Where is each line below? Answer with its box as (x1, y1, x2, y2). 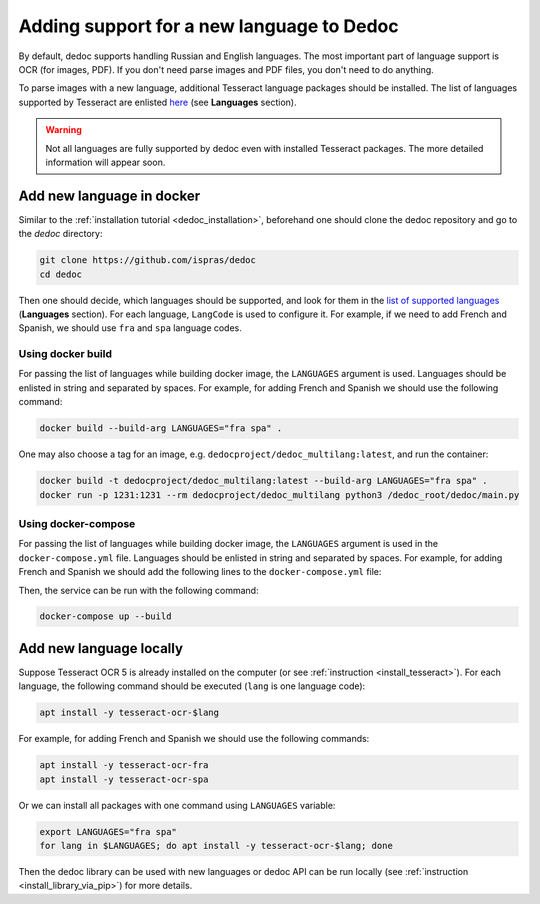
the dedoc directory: (18, 228, 103, 240)
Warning (45, 124, 82, 136)
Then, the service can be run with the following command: (18, 584, 259, 596)
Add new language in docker (18, 187, 200, 204)
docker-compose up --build (39, 611, 172, 622)
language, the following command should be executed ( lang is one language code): (18, 680, 366, 692)
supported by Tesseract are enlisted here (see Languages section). (18, 96, 297, 108)
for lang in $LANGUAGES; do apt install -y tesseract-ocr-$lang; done (39, 840, 394, 852)
